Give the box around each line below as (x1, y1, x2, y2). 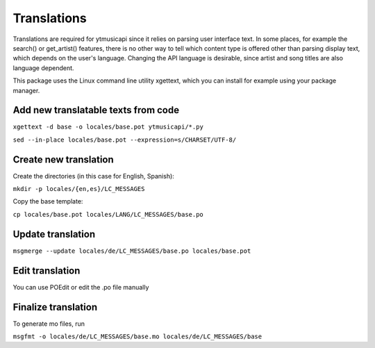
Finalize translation (12, 301, 97, 313)
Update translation (12, 228, 96, 240)
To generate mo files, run (12, 320, 85, 328)
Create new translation (12, 154, 114, 165)
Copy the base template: (12, 197, 83, 206)
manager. (12, 86, 40, 94)
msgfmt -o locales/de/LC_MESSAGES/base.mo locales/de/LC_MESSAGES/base (12, 332, 262, 340)
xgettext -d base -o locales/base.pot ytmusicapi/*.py (12, 123, 204, 131)
